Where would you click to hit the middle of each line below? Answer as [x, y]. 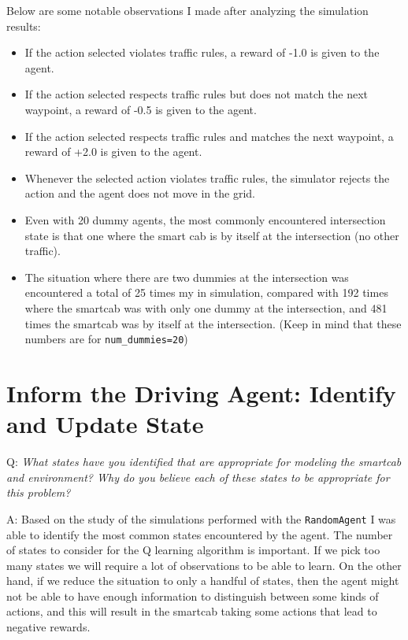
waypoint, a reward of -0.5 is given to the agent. [141, 109]
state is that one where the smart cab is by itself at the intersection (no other [212, 235]
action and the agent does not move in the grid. [140, 193]
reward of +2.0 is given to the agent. [113, 152]
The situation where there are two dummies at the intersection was [187, 277]
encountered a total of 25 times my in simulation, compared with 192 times [206, 292]
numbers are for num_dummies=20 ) [106, 339]
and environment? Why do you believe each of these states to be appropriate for [198, 477]
